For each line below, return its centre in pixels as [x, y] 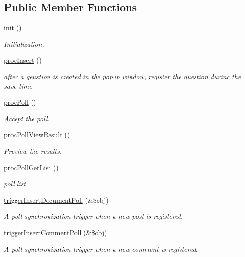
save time [18, 86]
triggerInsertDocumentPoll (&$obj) [56, 200]
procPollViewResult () [37, 135]
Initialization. [24, 43]
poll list [15, 184]
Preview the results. [33, 151]
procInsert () [23, 60]
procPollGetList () [31, 167]
